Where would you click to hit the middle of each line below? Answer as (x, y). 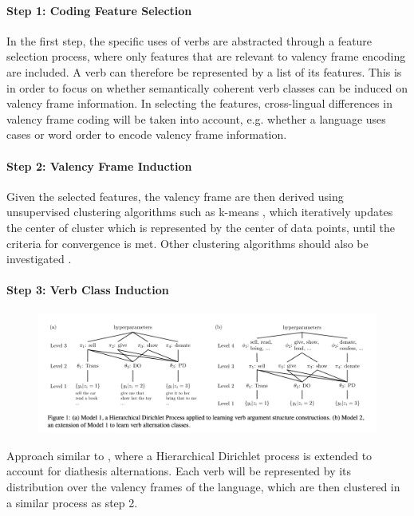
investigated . (39, 259)
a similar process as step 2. (72, 502)
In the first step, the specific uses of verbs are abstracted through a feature (189, 40)
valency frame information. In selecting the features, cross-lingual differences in (199, 103)
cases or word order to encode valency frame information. (147, 134)
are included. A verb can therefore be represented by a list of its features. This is (204, 71)
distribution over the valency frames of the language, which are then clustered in (203, 487)
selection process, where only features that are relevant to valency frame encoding (206, 56)
